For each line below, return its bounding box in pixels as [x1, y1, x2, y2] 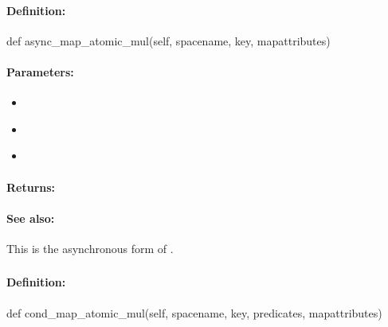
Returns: [6, 178, 56, 195]
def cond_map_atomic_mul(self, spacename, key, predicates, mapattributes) [6, 304, 382, 321]
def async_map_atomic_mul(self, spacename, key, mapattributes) [6, 32, 331, 49]
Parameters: [6, 63, 74, 80]
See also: [6, 209, 55, 226]
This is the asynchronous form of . [6, 239, 174, 256]
